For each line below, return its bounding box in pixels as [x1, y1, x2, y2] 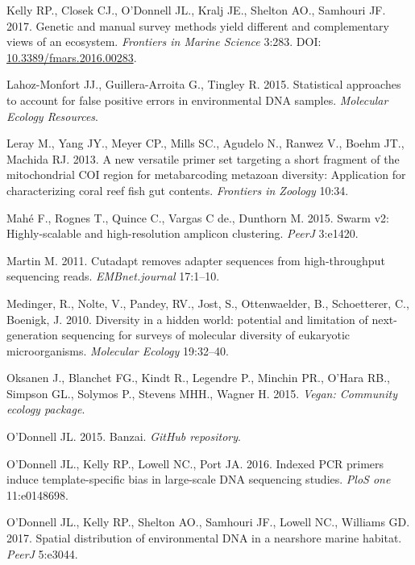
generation [6, 326, 58, 343]
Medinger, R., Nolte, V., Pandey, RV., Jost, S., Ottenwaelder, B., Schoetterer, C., [6, 294, 409, 311]
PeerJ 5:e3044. [6, 545, 78, 562]
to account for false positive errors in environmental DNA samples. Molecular [6, 91, 388, 108]
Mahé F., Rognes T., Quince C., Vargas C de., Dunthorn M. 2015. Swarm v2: [6, 209, 389, 226]
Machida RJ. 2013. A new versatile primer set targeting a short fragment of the [6, 150, 400, 167]
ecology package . [6, 401, 85, 418]
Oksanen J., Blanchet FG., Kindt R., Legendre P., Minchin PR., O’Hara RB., [6, 369, 390, 386]
